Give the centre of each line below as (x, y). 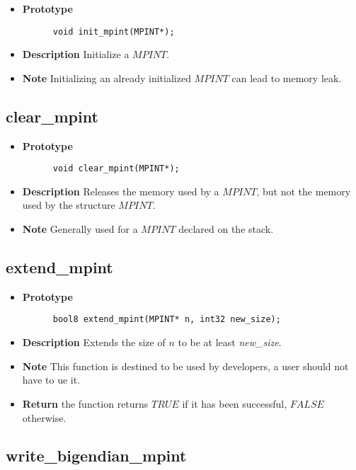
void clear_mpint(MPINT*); (116, 169)
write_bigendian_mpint (96, 455)
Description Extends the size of (94, 342)
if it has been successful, (235, 403)
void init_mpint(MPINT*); (114, 31)
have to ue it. (51, 380)
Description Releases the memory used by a (121, 191)
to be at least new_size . (230, 342)
